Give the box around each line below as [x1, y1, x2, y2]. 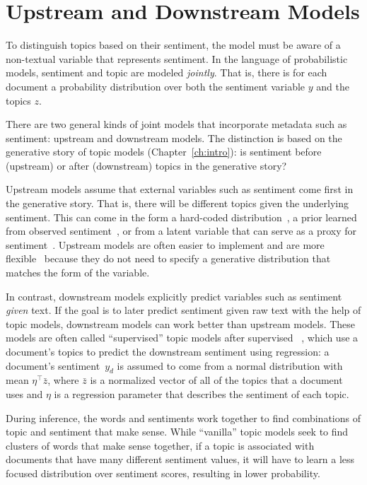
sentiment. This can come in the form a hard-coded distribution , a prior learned [6, 209, 357, 224]
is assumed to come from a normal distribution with [117, 358, 343, 373]
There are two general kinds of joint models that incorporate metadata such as [6, 117, 347, 132]
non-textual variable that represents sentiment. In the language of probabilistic [6, 51, 348, 66]
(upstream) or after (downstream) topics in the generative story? [6, 158, 287, 173]
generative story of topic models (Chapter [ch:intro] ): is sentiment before [6, 144, 322, 159]
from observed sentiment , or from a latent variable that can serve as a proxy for [6, 223, 357, 238]
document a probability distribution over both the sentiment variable [6, 78, 305, 93]
